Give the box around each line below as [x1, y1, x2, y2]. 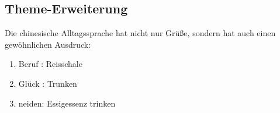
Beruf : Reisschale [18, 58, 82, 70]
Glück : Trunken [18, 77, 77, 89]
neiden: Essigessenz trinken [18, 97, 116, 109]
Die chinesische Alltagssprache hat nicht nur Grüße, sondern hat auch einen [5, 27, 276, 39]
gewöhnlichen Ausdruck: [5, 38, 91, 50]
